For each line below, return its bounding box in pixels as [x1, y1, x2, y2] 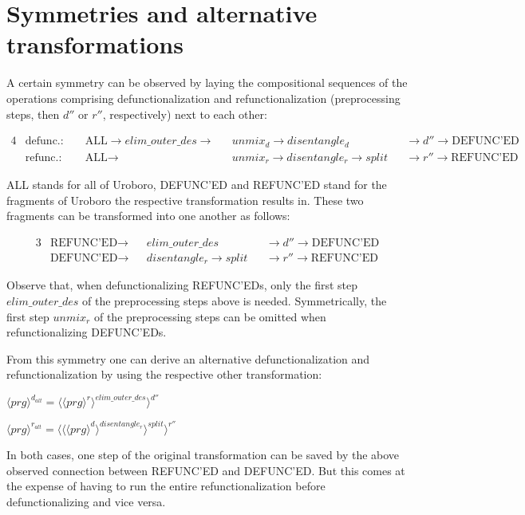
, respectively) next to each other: [102, 105, 267, 122]
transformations [6, 28, 184, 61]
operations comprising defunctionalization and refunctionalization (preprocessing [6, 89, 401, 106]
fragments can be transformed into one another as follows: [6, 207, 290, 224]
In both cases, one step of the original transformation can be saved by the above [6, 446, 400, 462]
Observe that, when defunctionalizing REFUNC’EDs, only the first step [6, 277, 358, 293]
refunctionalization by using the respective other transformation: [6, 366, 322, 383]
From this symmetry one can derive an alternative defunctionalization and [6, 350, 370, 367]
